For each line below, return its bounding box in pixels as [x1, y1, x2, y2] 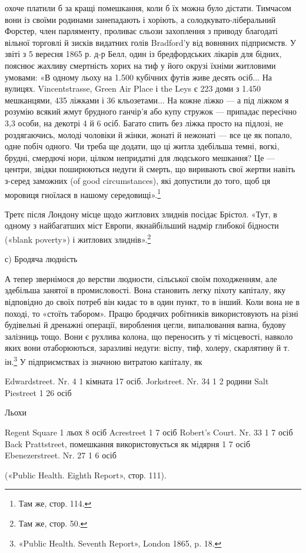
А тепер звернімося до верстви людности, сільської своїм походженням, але [5, 272, 277, 284]
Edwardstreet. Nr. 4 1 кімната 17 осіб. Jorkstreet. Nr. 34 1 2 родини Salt [5, 375, 269, 387]
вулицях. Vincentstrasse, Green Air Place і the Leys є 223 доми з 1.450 [5, 82, 261, 95]
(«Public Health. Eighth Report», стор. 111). [5, 468, 167, 481]
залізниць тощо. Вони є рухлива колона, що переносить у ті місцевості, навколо [5, 330, 293, 342]
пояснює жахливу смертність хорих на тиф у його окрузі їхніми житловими [5, 59, 276, 71]
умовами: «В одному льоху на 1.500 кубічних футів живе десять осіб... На [5, 71, 272, 83]
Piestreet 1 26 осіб [5, 386, 72, 398]
